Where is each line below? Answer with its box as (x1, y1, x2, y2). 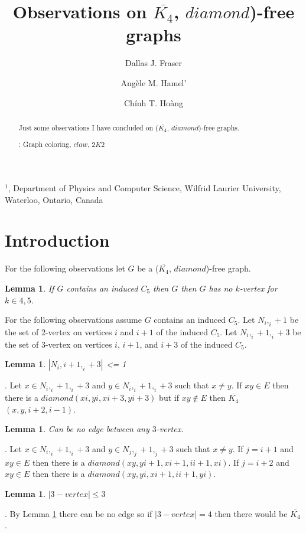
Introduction (5, 228, 110, 252)
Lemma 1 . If (5, 282, 54, 294)
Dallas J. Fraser (125, 57, 183, 69)
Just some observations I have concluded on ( (18, 122, 158, 132)
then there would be (214, 507, 288, 519)
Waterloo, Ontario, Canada (5, 193, 103, 205)
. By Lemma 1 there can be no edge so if (5, 507, 152, 519)
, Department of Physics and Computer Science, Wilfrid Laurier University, (8, 182, 281, 194)
